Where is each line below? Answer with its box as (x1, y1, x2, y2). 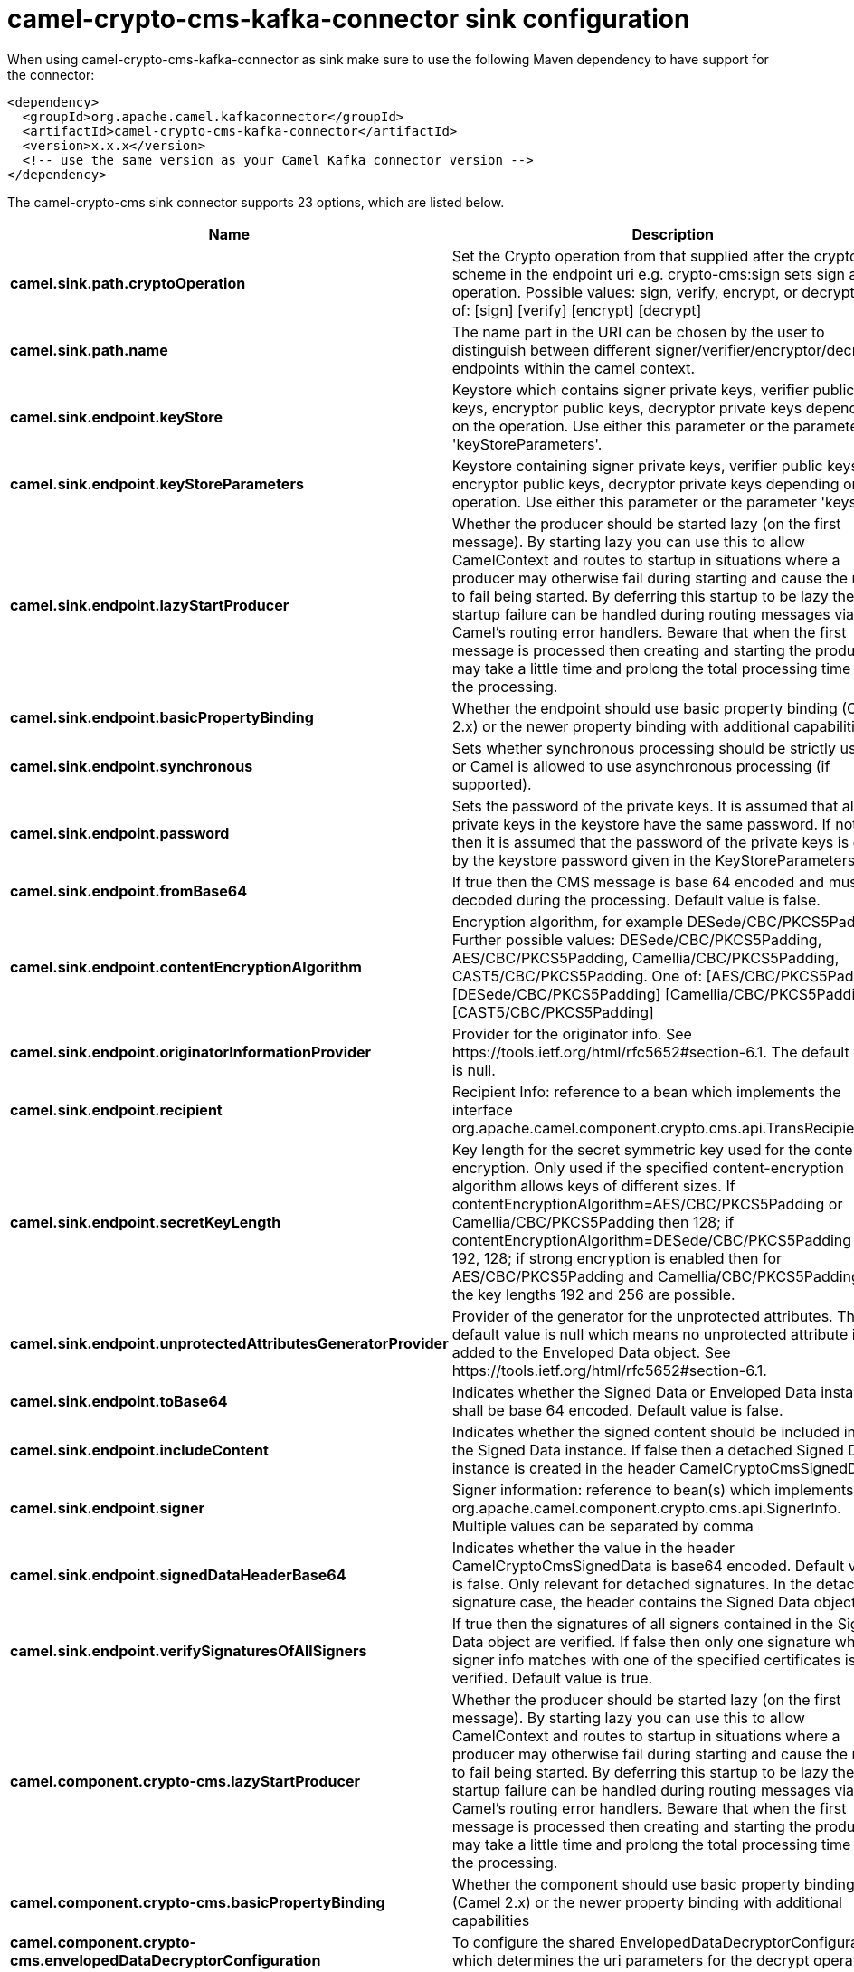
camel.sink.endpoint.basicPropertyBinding (10, 707, 314, 726)
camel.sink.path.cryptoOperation (10, 273, 246, 292)
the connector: (7, 66, 95, 82)
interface (451, 1100, 513, 1119)
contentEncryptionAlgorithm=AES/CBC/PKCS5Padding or (451, 1194, 843, 1213)
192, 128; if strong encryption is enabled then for (451, 1248, 783, 1267)
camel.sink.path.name (10, 340, 168, 359)
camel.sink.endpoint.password (10, 823, 230, 842)
